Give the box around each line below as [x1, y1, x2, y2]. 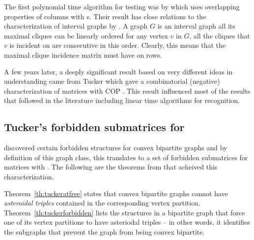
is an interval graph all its [157, 21, 235, 31]
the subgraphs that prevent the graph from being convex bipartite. [4, 226, 205, 237]
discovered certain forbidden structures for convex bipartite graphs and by [4, 142, 227, 153]
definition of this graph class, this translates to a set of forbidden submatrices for [4, 152, 248, 162]
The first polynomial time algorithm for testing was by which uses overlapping [4, 1, 240, 11]
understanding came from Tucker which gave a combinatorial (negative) [4, 76, 220, 86]
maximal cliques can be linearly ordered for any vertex [4, 30, 168, 40]
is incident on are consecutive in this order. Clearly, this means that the [9, 40, 226, 50]
